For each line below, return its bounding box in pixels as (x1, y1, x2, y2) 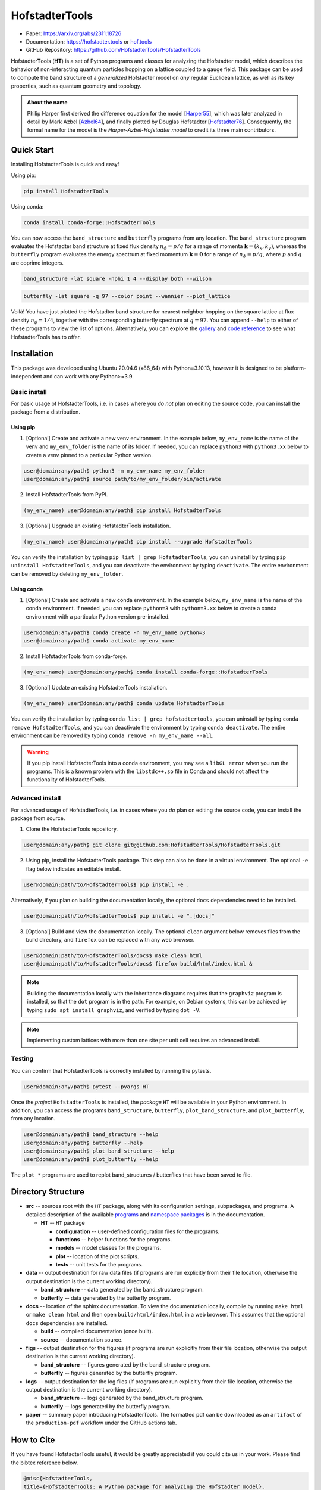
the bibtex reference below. (11, 1459, 78, 1466)
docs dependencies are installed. (26, 1319, 108, 1326)
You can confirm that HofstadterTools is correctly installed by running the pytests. (11, 1067, 212, 1074)
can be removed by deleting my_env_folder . (11, 570, 124, 578)
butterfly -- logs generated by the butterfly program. (40, 1402, 171, 1410)
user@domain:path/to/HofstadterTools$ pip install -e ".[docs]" (23, 912, 215, 919)
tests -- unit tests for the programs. (55, 1261, 143, 1268)
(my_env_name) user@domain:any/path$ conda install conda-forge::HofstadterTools (23, 669, 269, 676)
